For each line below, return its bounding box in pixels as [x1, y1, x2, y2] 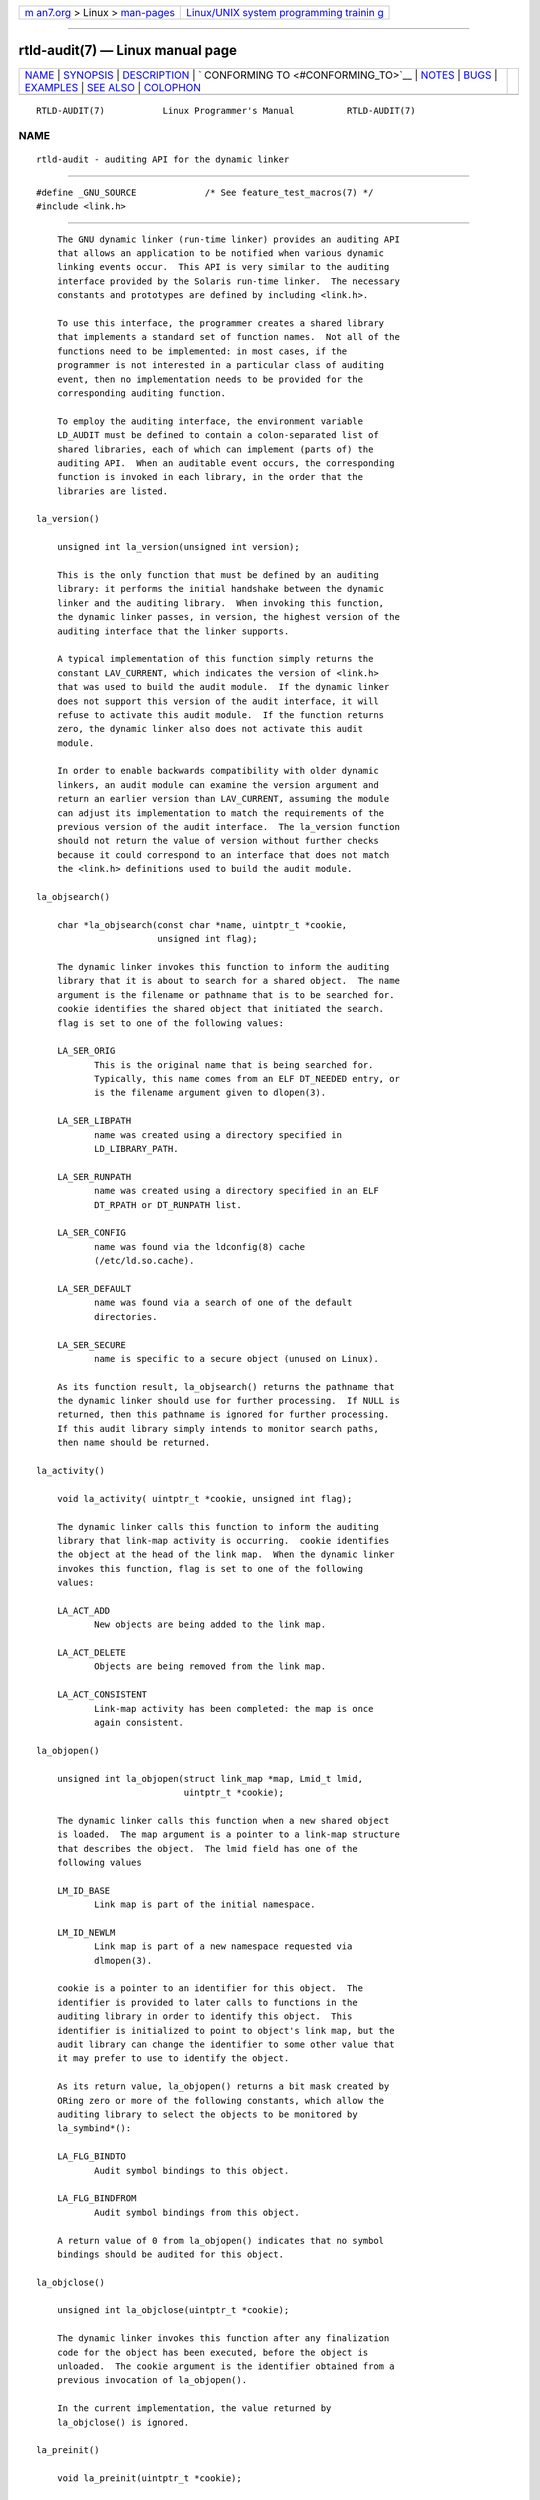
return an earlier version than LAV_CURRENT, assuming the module [56, 793, 390, 805]
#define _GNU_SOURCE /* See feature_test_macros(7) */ [36, 186, 374, 198]
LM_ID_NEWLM [56, 1926, 116, 1938]
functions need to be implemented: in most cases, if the [56, 345, 348, 357]
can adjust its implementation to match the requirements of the [56, 807, 385, 819]
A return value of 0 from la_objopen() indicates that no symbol [56, 2235, 385, 2246]
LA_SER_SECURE [56, 1339, 127, 1350]
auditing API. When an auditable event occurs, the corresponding [56, 457, 395, 469]
